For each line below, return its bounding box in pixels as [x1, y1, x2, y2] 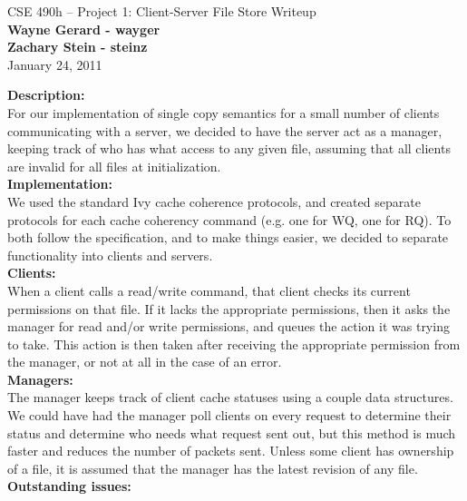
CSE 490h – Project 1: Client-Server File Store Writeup [7, 2, 316, 20]
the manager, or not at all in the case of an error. [7, 352, 282, 371]
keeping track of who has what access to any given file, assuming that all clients [7, 139, 451, 158]
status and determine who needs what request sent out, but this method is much [7, 423, 456, 442]
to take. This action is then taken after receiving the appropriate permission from [7, 334, 461, 353]
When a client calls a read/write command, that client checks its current [7, 280, 411, 300]
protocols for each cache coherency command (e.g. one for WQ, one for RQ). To [7, 210, 452, 229]
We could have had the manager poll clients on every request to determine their [7, 406, 452, 425]
